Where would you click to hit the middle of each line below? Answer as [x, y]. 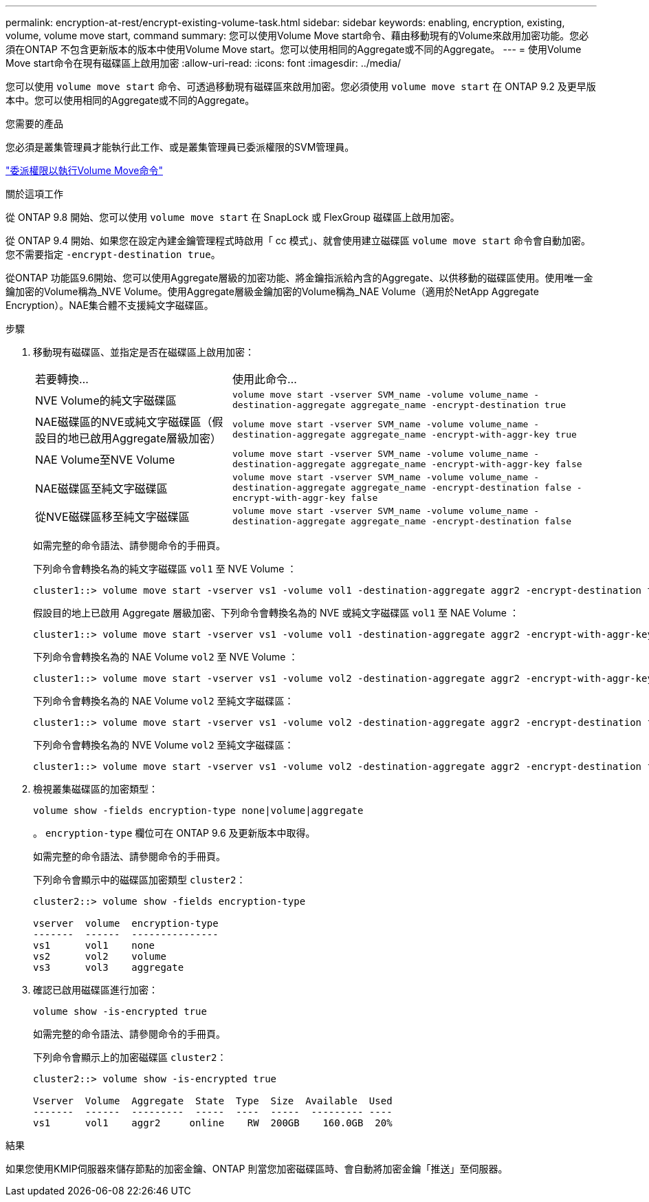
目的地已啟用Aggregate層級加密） [134, 438]
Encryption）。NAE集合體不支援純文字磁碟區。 [110, 305]
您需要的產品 [34, 124]
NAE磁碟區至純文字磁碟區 [101, 488]
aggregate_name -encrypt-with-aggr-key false [466, 464]
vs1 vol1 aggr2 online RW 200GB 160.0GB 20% [213, 1123]
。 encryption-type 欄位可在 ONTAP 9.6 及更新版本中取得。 [174, 833]
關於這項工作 [34, 194]
